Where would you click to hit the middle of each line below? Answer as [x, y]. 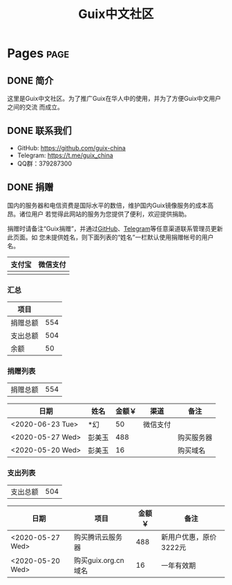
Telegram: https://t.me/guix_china [65, 155]
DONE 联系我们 [40, 131]
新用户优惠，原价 [189, 537]
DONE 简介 [30, 80]
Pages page [38, 53]
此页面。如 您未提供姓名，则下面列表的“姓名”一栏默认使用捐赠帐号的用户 [110, 237]
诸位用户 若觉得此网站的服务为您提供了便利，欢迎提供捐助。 [105, 214]
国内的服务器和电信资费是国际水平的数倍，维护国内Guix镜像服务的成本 [107, 205]
